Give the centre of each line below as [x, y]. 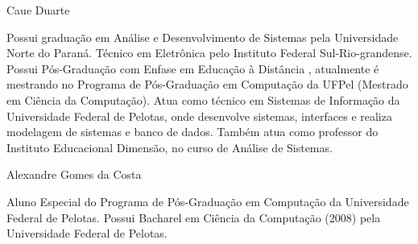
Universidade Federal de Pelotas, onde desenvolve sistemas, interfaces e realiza [199, 116]
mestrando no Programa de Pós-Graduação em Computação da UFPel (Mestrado [207, 84]
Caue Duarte [38, 10]
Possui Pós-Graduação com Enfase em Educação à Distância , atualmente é [193, 68]
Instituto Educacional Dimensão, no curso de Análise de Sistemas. [170, 147]
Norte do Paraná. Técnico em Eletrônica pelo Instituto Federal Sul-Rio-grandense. [209, 53]
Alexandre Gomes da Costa [74, 174]
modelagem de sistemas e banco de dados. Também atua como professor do [192, 132]
